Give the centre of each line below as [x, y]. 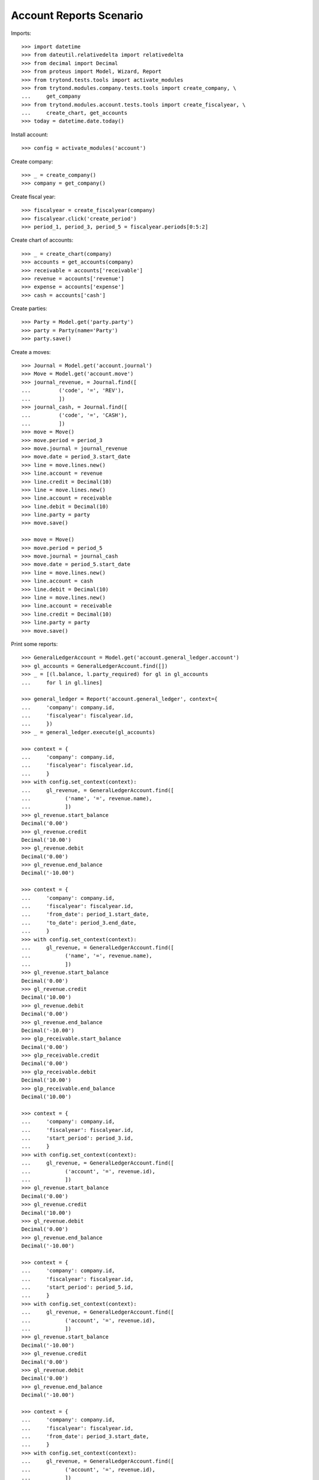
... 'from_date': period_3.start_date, [85, 1436]
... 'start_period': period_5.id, [78, 1287]
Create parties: [29, 308]
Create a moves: [31, 352]
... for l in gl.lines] [62, 683]
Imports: [21, 33]
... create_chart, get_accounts [74, 113]
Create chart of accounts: [42, 240]
